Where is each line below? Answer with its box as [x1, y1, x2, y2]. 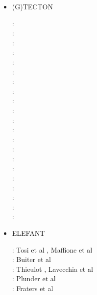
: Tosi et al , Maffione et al [12, 244, 93, 255]
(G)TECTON [12, 1, 53, 11]
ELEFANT [12, 228, 45, 238]
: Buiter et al [12, 254, 51, 264]
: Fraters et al [12, 283, 53, 294]
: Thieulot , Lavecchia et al [12, 263, 93, 274]
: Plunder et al [12, 273, 56, 284]
